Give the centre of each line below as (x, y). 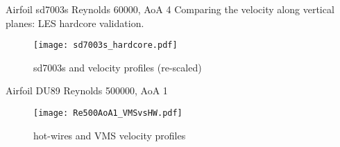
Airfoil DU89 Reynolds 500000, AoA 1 (87, 90)
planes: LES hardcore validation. (75, 23)
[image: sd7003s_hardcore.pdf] (105, 45)
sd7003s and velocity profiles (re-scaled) (118, 67)
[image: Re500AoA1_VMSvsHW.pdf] (108, 113)
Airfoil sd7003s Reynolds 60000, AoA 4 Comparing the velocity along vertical (170, 9)
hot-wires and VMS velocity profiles (110, 135)
